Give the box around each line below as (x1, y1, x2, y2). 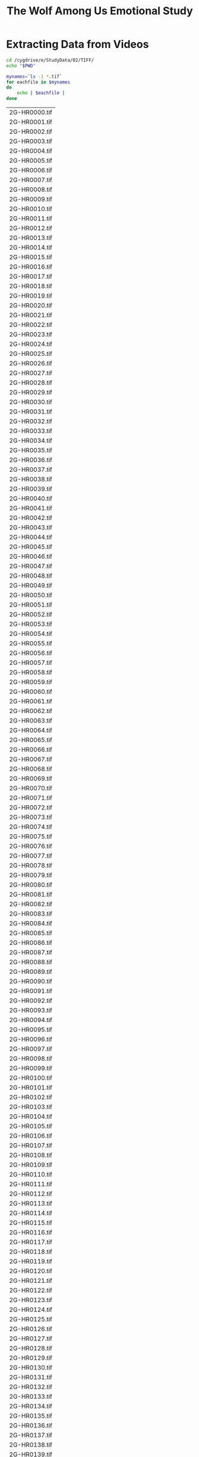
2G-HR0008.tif (9, 185, 52, 194)
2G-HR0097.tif (9, 1045, 52, 1053)
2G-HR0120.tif (9, 1267, 52, 1275)
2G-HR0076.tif (9, 842, 52, 850)
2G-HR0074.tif (9, 823, 52, 831)
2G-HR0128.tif (9, 1344, 52, 1352)
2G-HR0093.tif (9, 1006, 52, 1014)
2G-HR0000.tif (9, 108, 52, 116)
